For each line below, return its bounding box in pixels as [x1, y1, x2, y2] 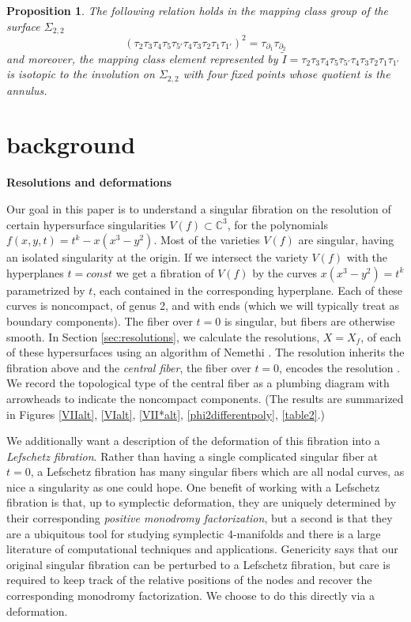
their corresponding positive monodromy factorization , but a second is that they [6, 510, 393, 526]
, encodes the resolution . [279, 359, 401, 375]
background [6, 128, 136, 160]
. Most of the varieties [153, 232, 260, 248]
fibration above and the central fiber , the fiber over [6, 359, 251, 375]
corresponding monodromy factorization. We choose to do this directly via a [6, 587, 375, 604]
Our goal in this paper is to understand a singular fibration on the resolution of [6, 200, 391, 217]
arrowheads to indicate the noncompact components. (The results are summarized [6, 390, 404, 406]
